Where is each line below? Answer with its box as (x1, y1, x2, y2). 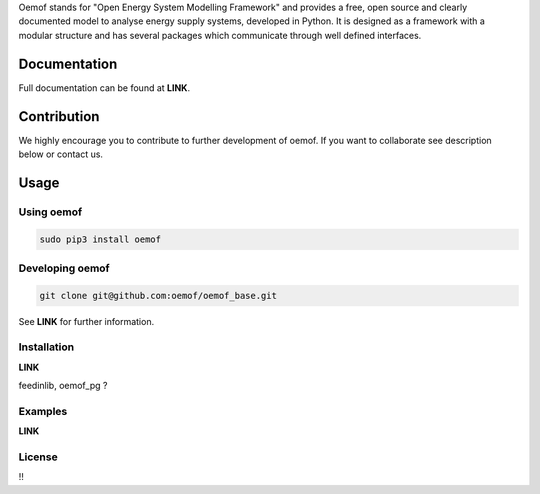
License (18, 450, 59, 464)
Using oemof (18, 205, 83, 219)
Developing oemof (18, 261, 110, 275)
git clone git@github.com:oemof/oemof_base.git (39, 290, 277, 301)
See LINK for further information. (18, 315, 155, 327)
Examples (18, 404, 68, 418)
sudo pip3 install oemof (39, 233, 162, 245)
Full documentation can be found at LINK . (18, 81, 190, 94)
